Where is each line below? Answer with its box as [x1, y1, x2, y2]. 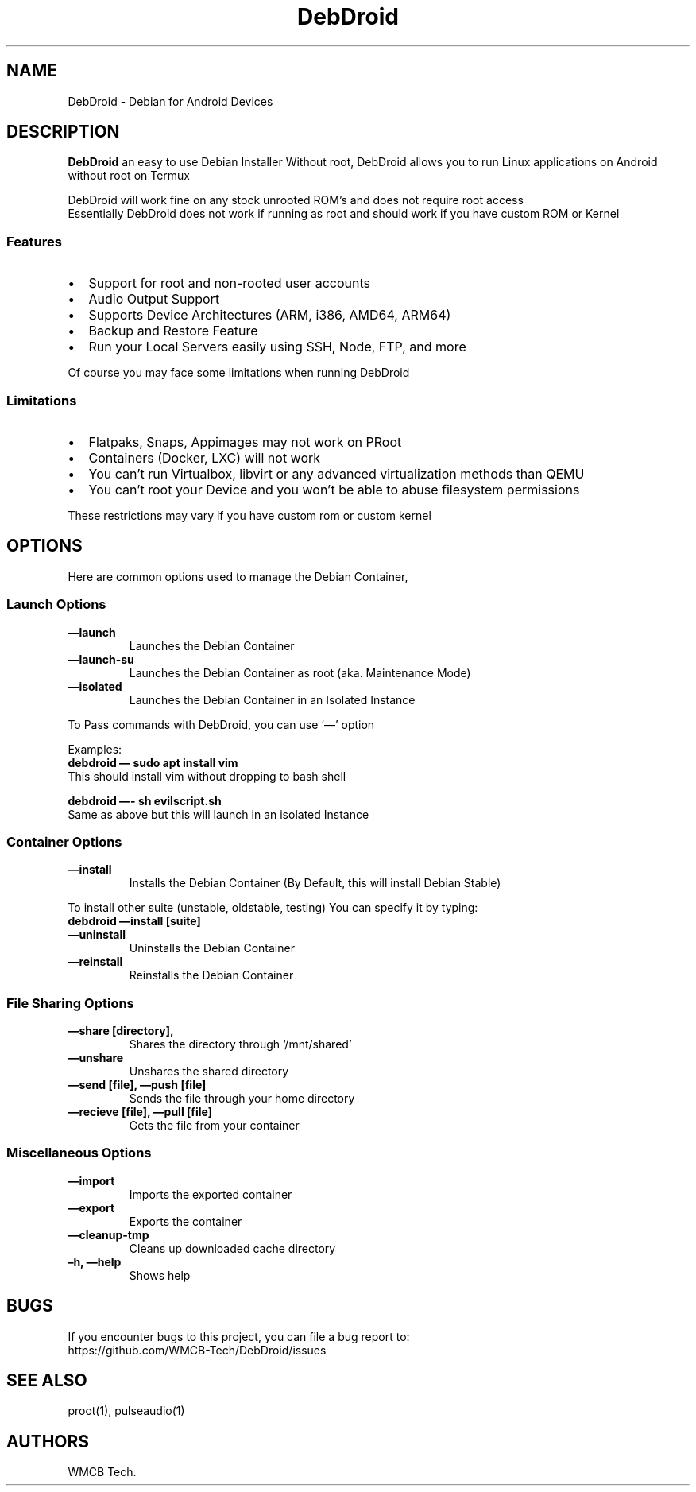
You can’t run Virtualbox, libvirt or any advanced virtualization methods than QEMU [88, 465, 585, 482]
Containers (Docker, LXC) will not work [88, 449, 321, 466]
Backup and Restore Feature [88, 323, 258, 339]
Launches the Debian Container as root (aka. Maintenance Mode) [129, 665, 471, 680]
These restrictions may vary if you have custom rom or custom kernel [68, 508, 431, 522]
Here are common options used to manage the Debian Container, [68, 569, 408, 583]
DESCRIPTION [6, 122, 120, 142]
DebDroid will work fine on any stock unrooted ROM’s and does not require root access [68, 193, 524, 207]
